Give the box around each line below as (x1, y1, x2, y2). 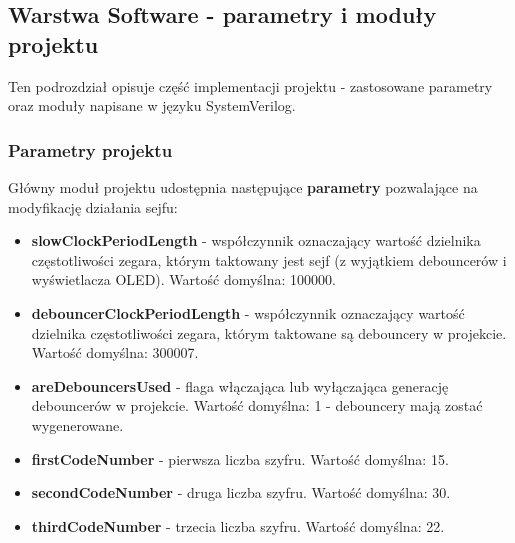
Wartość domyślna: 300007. (31, 342, 199, 363)
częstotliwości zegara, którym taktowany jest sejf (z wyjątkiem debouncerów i (31, 249, 507, 270)
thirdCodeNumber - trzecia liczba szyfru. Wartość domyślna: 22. (31, 515, 445, 536)
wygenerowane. (31, 414, 124, 435)
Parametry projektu (8, 137, 173, 162)
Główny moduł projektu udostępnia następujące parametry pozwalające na (8, 177, 478, 197)
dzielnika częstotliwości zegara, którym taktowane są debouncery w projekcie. (31, 322, 507, 343)
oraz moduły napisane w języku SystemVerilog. (8, 95, 296, 116)
